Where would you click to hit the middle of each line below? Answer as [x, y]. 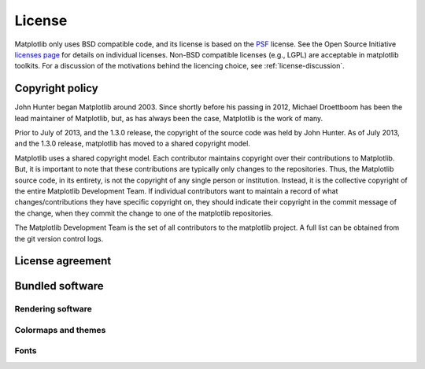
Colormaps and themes [60, 330]
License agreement [63, 261]
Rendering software [53, 309]
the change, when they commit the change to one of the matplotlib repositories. [144, 213]
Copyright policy [56, 89]
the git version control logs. [59, 238]
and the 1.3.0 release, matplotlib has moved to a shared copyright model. [133, 144]
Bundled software [59, 286]
